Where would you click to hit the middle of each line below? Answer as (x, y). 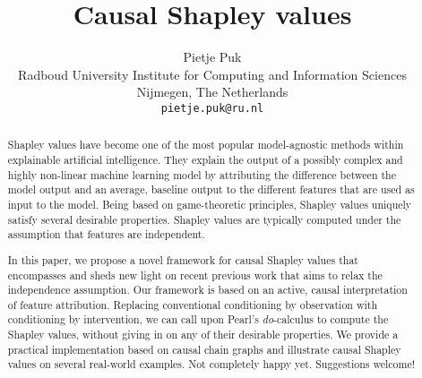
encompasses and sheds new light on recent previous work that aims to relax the (195, 275)
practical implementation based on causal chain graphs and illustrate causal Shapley (204, 349)
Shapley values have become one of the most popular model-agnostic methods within (206, 145)
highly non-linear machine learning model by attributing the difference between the (202, 174)
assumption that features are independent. (106, 234)
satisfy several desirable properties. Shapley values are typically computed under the (204, 219)
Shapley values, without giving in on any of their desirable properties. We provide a (203, 335)
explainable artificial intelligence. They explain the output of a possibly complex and (205, 160)
